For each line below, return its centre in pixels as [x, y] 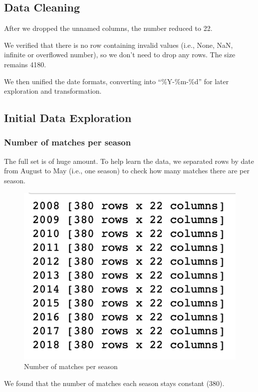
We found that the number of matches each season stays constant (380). [114, 383]
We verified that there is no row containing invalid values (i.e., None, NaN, [119, 45]
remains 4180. [25, 64]
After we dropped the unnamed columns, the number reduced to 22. [108, 28]
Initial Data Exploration [68, 118]
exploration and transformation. [53, 91]
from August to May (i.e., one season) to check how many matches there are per [127, 171]
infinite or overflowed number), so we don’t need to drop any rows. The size [120, 55]
